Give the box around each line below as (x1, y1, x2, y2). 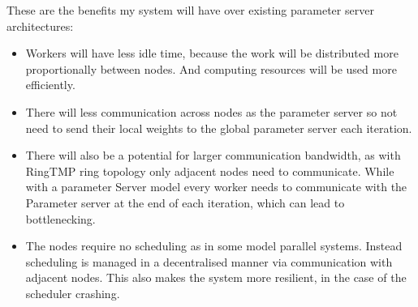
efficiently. (25, 76, 75, 93)
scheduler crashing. (25, 284, 120, 301)
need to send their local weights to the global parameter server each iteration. (25, 119, 412, 136)
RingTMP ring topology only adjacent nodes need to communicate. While (25, 162, 394, 179)
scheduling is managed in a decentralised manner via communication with (25, 253, 393, 270)
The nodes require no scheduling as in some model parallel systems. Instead (25, 237, 403, 254)
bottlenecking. (25, 210, 96, 227)
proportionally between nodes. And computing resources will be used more (25, 60, 397, 77)
